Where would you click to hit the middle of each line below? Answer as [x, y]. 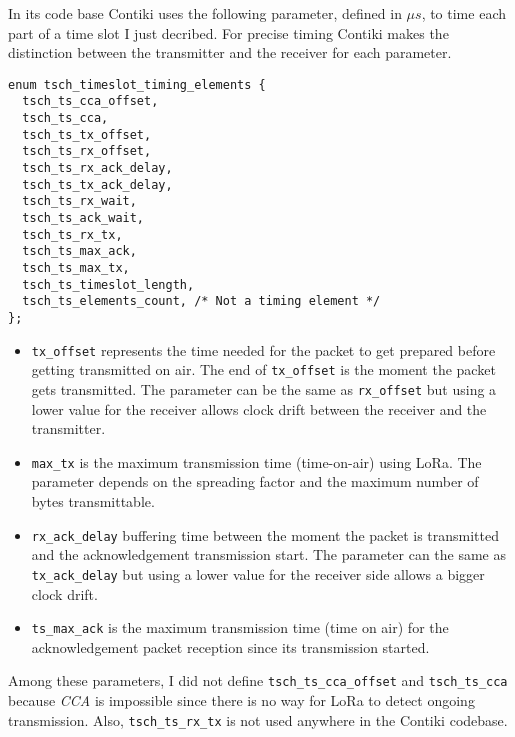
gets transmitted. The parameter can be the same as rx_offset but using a [264, 388]
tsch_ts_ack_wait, [83, 218]
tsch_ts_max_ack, [79, 251]
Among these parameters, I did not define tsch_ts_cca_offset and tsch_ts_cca [258, 680]
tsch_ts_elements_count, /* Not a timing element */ [201, 301]
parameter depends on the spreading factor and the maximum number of [255, 481]
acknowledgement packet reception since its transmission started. [230, 646]
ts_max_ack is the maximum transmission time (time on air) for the [240, 627]
